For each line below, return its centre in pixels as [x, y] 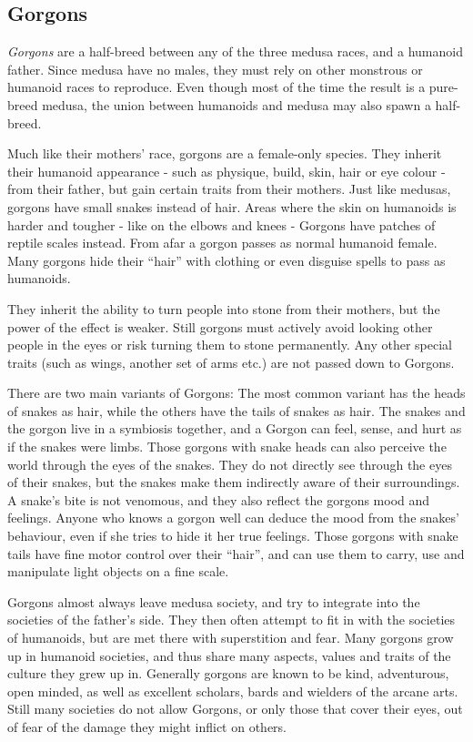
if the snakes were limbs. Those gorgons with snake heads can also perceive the [227, 447]
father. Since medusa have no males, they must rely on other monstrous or [215, 69]
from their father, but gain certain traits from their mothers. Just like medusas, [229, 189]
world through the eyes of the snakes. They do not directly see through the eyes [230, 464]
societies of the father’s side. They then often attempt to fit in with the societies [231, 620]
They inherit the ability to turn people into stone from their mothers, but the [224, 308]
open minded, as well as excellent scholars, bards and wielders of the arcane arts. [233, 691]
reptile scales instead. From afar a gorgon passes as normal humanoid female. [222, 243]
